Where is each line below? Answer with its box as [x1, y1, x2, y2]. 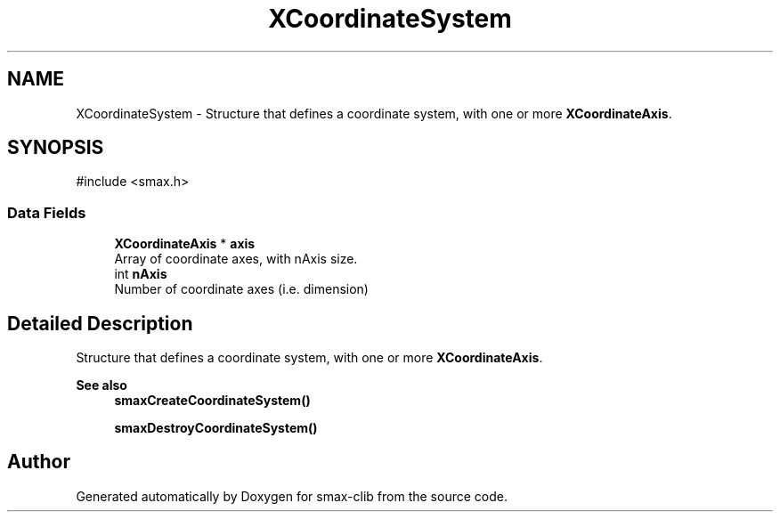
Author [7, 450, 70, 474]
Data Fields [7, 203, 86, 222]
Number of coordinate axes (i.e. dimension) [114, 281, 369, 297]
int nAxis [114, 266, 167, 282]
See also [76, 377, 127, 393]
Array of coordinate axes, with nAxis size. [114, 251, 358, 267]
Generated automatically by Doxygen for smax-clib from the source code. [76, 488, 508, 504]
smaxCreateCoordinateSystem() [114, 393, 311, 409]
